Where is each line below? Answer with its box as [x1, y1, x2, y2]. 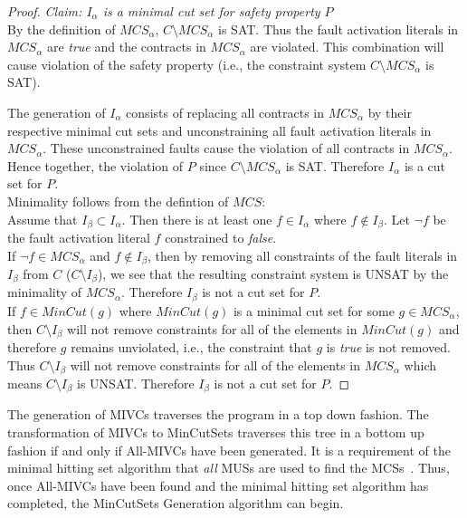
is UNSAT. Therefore [77, 374, 195, 393]
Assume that [7, 209, 78, 228]
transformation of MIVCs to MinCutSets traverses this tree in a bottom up [7, 423, 424, 442]
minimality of [7, 283, 82, 302]
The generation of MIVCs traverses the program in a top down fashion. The [7, 405, 429, 424]
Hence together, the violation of [7, 156, 184, 175]
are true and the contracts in [46, 37, 206, 56]
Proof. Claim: [7, 2, 82, 20]
